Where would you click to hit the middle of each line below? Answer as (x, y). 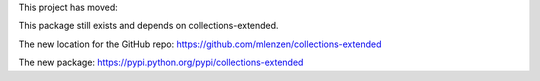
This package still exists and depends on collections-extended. (148, 26)
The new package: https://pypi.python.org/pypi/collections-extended (161, 62)
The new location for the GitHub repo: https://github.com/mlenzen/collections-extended (200, 44)
